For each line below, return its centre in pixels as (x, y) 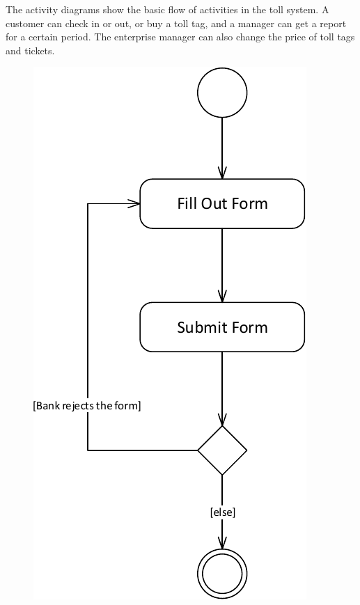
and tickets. (30, 50)
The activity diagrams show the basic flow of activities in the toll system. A (167, 9)
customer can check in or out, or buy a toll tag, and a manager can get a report (176, 23)
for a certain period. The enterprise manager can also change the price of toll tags (180, 37)
